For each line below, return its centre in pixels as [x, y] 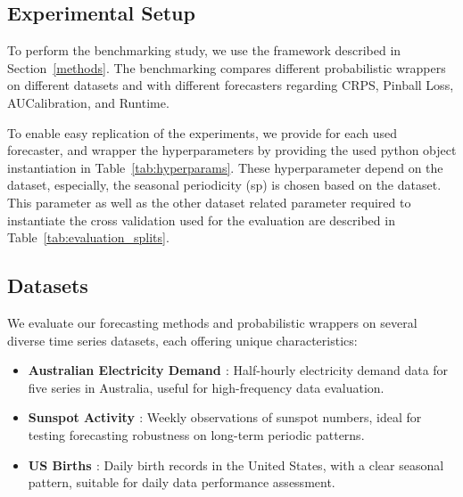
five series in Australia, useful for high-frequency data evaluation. [206, 387]
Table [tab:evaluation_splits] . [88, 237]
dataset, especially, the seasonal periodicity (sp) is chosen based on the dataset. [224, 185]
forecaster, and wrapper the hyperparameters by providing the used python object [232, 150]
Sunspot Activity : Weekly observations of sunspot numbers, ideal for [225, 417]
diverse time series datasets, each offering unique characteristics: [182, 340]
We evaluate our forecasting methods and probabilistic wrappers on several [212, 322]
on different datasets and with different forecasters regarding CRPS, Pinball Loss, [231, 85]
